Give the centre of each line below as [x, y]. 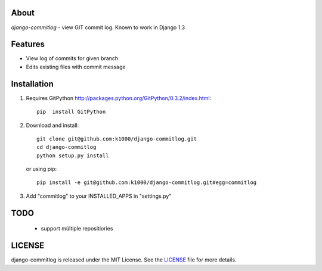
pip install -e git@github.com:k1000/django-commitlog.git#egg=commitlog [147, 183]
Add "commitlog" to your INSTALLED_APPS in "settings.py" [99, 196]
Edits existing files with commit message [76, 67]
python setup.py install [73, 155]
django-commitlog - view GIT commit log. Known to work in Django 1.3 [98, 27]
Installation [32, 84]
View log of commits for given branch [72, 58]
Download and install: [52, 125]
